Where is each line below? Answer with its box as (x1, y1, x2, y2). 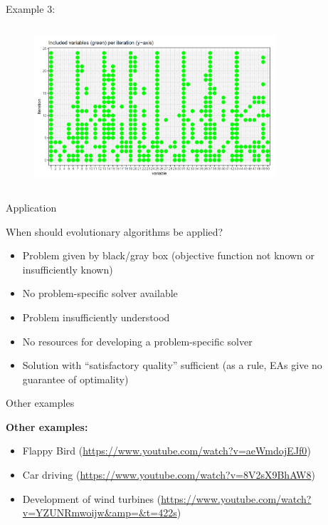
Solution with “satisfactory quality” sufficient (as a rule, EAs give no (22, 358, 322, 373)
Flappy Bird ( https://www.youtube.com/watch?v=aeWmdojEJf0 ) (22, 443, 311, 458)
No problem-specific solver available (22, 286, 178, 301)
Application (6, 199, 57, 214)
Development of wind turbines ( (22, 491, 162, 506)
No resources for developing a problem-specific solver (22, 333, 253, 348)
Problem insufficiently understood (22, 309, 170, 324)
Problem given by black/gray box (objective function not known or (22, 248, 315, 263)
